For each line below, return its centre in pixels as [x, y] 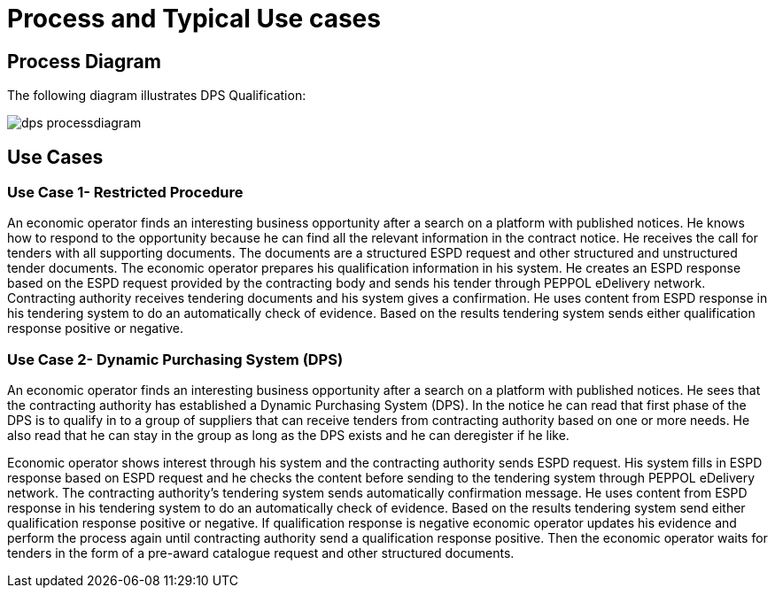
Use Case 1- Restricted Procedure [125, 193]
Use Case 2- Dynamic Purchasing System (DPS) [175, 359]
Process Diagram [84, 61]
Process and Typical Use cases [194, 19]
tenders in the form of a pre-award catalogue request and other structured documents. [261, 553]
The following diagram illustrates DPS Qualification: [157, 96]
